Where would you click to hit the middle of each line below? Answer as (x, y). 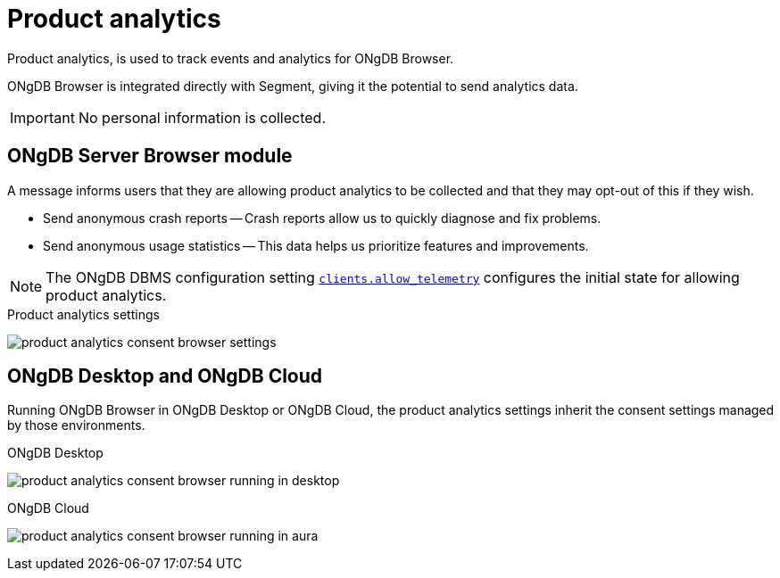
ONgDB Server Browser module (150, 156)
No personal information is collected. (202, 117)
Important (42, 117)
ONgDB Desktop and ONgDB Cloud (165, 376)
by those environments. (76, 425)
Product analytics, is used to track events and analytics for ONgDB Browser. (231, 58)
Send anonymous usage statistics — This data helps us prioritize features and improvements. (316, 245)
